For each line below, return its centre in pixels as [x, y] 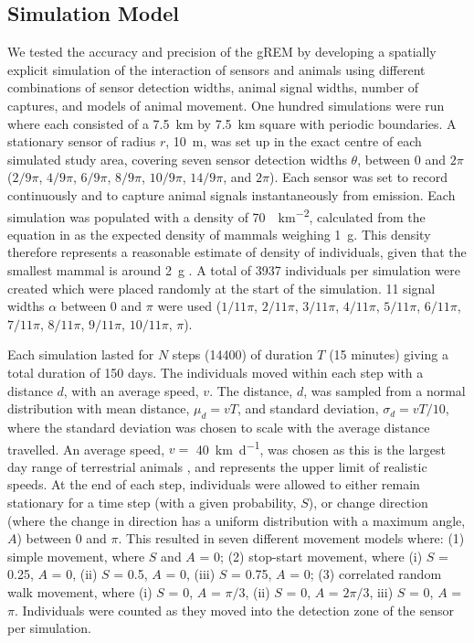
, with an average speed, [131, 390]
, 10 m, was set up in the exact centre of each [294, 141]
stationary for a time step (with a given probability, [152, 502]
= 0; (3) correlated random [366, 574]
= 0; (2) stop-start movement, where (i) [311, 556]
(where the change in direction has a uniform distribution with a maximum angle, [237, 520]
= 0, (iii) [190, 574]
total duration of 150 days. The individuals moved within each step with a [216, 372]
